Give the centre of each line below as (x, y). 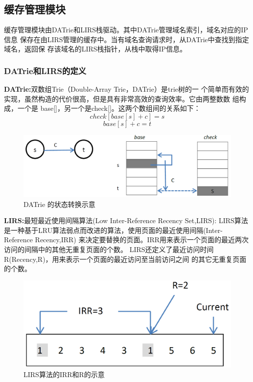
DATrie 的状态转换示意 (59, 204)
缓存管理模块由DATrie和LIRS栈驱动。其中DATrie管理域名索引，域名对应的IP (126, 30)
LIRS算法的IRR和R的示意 (64, 374)
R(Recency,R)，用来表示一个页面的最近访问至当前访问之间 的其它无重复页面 (125, 259)
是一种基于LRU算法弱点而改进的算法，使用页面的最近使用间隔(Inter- (113, 230)
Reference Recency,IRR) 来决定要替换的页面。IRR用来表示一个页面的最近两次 (126, 240)
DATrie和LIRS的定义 (45, 70)
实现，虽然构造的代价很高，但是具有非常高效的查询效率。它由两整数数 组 (122, 98)
